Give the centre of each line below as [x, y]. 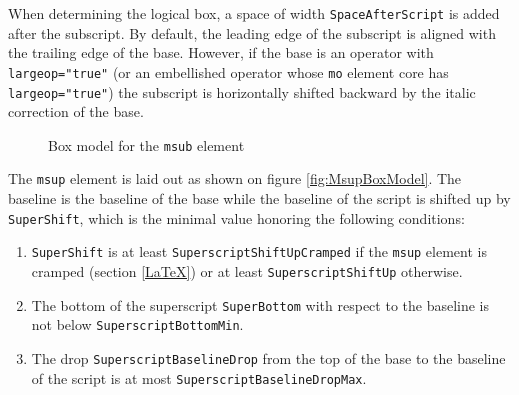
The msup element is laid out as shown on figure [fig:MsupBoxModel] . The [235, 178]
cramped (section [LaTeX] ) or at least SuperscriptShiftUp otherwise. [247, 270]
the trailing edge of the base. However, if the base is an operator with [221, 52]
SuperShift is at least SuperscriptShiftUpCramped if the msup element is [259, 251]
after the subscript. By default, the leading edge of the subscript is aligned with [252, 32]
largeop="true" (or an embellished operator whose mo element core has [228, 71]
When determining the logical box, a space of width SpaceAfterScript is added [254, 13]
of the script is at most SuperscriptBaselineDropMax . [199, 377]
